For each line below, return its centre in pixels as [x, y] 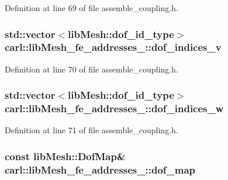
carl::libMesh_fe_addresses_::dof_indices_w [114, 108]
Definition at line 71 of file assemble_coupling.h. [91, 130]
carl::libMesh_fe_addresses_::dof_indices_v [113, 47]
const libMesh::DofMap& [65, 156]
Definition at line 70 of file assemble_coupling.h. [91, 69]
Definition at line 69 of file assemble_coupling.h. [91, 8]
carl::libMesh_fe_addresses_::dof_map [100, 169]
